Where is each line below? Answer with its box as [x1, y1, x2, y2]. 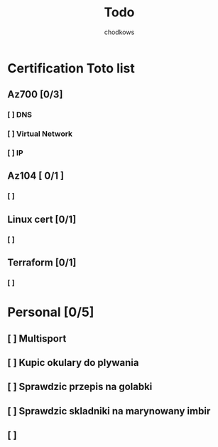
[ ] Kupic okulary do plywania [7, 357, 139, 369]
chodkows [104, 28, 135, 36]
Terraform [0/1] [7, 257, 77, 269]
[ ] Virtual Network [7, 129, 73, 139]
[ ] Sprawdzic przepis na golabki [7, 381, 153, 393]
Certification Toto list [7, 60, 135, 76]
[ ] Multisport [7, 332, 67, 345]
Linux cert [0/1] [7, 213, 77, 225]
